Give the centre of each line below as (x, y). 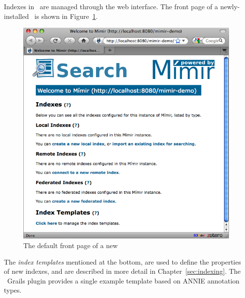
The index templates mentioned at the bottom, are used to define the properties (122, 261)
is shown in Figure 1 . (66, 16)
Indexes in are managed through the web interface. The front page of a (111, 6)
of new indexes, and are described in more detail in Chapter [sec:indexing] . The (122, 271)
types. (13, 290)
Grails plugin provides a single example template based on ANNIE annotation (123, 280)
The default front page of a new (71, 245)
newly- (230, 6)
